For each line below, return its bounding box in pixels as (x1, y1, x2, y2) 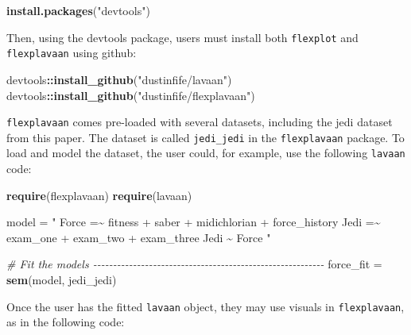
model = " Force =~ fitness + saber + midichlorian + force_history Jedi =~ (6, 214, 381, 230)
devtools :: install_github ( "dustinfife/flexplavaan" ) (6, 87, 255, 103)
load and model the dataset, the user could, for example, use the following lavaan (6, 144, 405, 161)
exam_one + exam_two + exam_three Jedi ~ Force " (6, 229, 271, 245)
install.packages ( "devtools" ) (6, 2, 150, 18)
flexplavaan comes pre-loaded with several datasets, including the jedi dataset (6, 114, 393, 130)
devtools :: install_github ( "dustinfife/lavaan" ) (6, 71, 232, 87)
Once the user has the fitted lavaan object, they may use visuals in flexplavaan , (6, 298, 405, 314)
